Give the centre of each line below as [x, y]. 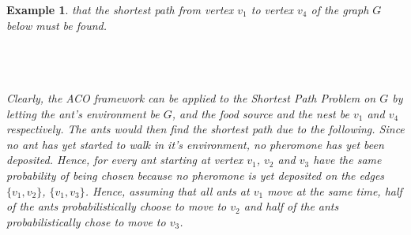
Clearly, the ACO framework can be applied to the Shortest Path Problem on [191, 97]
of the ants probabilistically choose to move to [117, 206]
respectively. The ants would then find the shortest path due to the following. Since [205, 129]
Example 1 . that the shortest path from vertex [120, 9]
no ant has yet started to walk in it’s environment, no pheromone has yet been [195, 144]
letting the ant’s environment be [83, 113]
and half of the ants [291, 206]
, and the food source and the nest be [260, 113]
